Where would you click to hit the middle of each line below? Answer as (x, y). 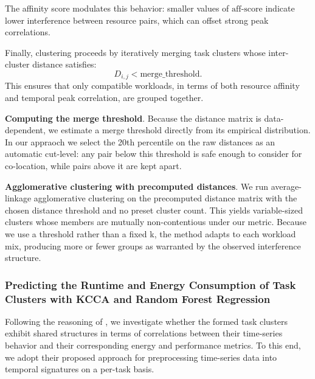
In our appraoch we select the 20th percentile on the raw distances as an (140, 141)
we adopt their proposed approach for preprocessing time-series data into (141, 357)
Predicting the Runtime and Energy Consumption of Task (151, 284)
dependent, (25, 130)
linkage (18, 198)
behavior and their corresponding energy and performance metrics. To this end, (153, 345)
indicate (280, 8)
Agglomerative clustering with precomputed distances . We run (137, 186)
